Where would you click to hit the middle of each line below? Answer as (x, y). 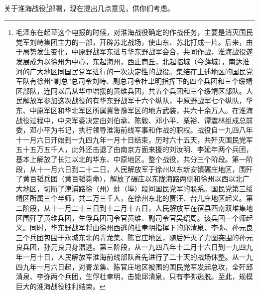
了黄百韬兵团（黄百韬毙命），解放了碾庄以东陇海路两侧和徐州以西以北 (129, 179)
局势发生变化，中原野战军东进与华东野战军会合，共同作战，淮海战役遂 (138, 52)
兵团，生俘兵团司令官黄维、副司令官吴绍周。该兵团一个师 (152, 218)
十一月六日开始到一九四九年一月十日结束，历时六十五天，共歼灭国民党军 (134, 139)
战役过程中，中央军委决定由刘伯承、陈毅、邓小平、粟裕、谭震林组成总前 (134, 120)
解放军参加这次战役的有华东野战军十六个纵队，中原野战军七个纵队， (134, 100)
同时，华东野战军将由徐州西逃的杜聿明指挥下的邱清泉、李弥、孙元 (138, 227)
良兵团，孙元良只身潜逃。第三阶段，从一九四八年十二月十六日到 (120, 247)
